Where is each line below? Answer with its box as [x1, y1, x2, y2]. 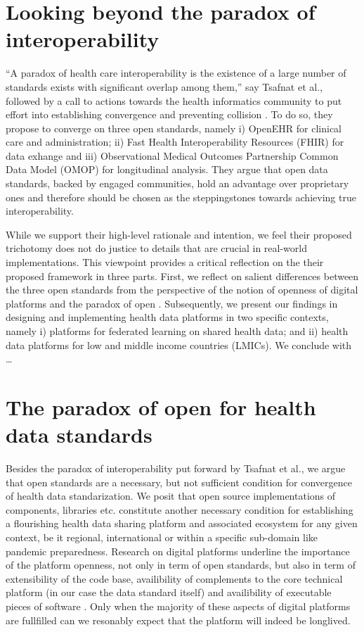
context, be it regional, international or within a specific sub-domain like [6, 530, 318, 545]
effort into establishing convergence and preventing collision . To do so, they [6, 107, 333, 122]
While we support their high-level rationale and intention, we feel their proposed [6, 227, 352, 241]
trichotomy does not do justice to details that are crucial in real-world [6, 241, 307, 255]
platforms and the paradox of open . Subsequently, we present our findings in [6, 296, 338, 310]
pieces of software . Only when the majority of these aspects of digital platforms [6, 599, 351, 614]
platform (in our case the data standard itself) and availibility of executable [6, 585, 332, 600]
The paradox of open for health [6, 392, 316, 421]
